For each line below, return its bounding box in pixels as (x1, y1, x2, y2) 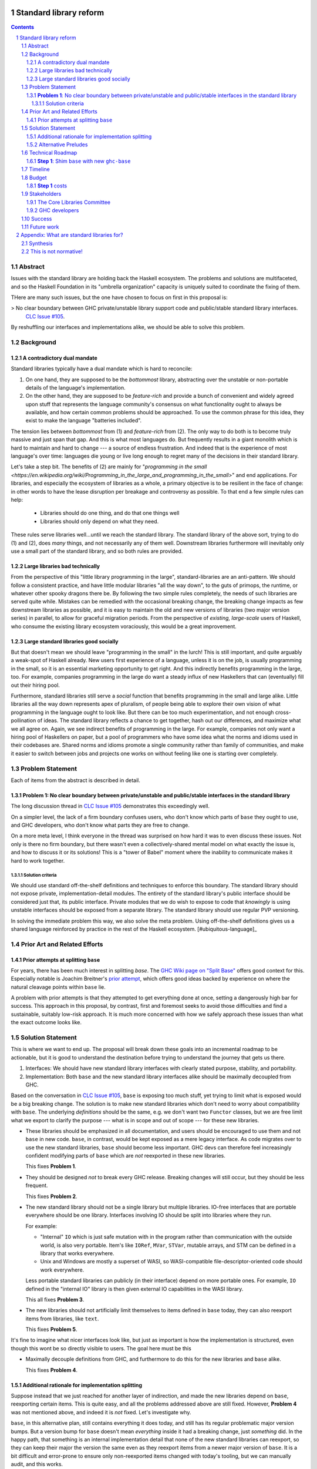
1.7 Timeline (21, 166, 50, 173)
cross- (275, 709, 291, 716)
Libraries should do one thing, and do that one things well (40, 509, 180, 517)
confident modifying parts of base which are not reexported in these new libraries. (25, 1152, 226, 1159)
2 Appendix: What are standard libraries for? (16, 232, 123, 239)
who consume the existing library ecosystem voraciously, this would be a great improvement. (11, 623, 237, 630)
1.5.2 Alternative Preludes (26, 141, 88, 148)
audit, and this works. (11, 1461, 63, 1468)
